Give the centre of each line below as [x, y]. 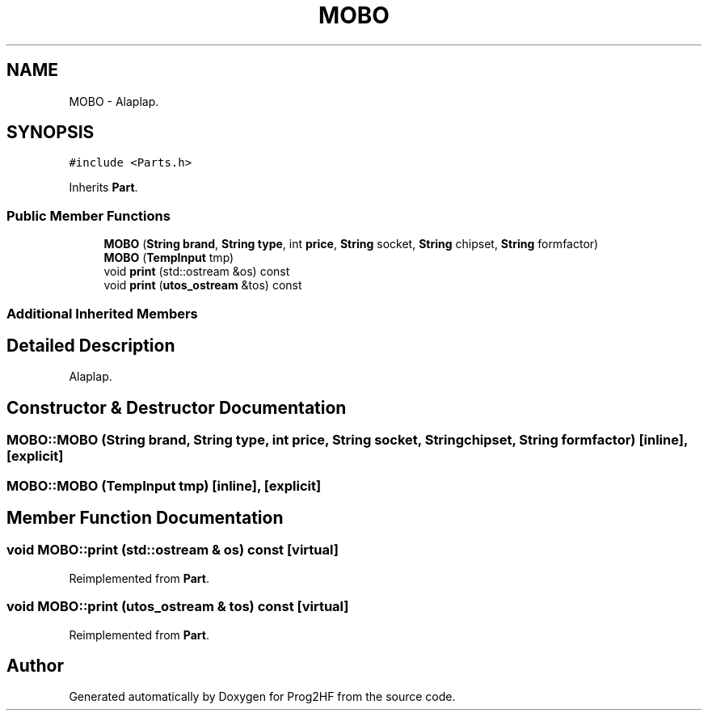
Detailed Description [91, 345]
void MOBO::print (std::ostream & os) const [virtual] [173, 550]
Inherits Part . [103, 188]
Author [35, 666]
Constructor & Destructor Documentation [177, 407]
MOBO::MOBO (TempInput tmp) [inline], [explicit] [164, 485]
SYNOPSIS [51, 133]
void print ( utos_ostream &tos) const [203, 285]
